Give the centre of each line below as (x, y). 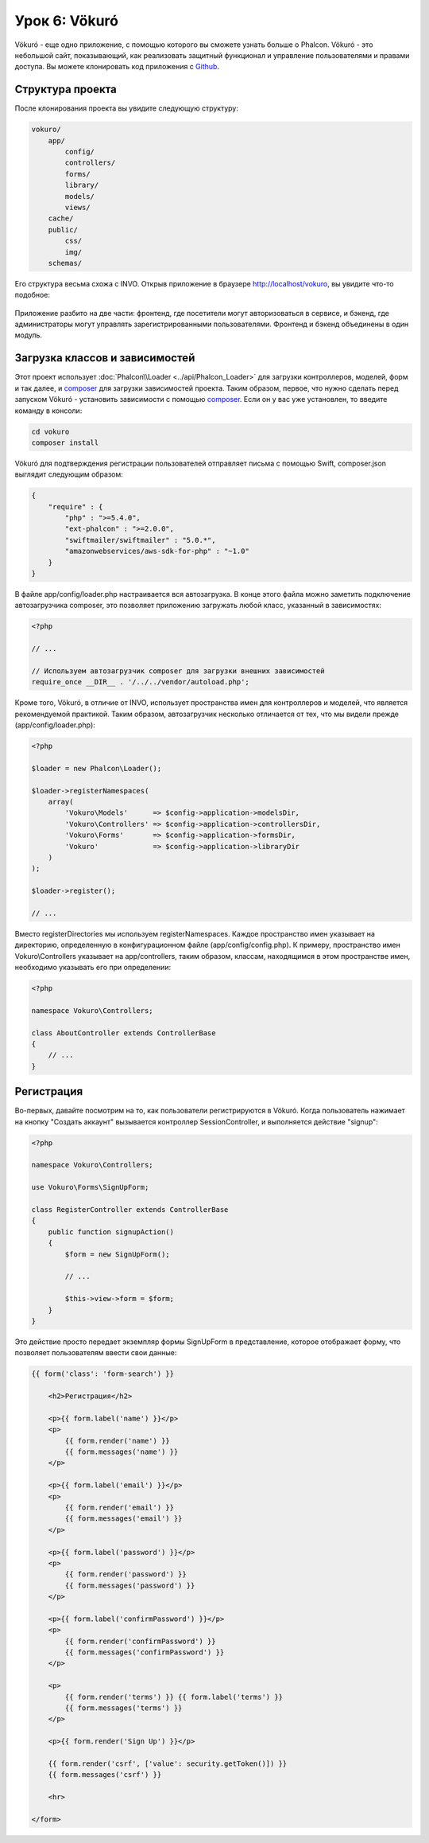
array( (61, 802)
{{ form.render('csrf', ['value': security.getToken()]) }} (168, 1763)
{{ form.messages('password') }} (130, 1585)
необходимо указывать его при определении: (93, 968)
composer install (65, 442)
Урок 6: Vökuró (67, 21)
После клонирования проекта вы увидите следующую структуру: (126, 108)
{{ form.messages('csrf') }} (105, 1775)
